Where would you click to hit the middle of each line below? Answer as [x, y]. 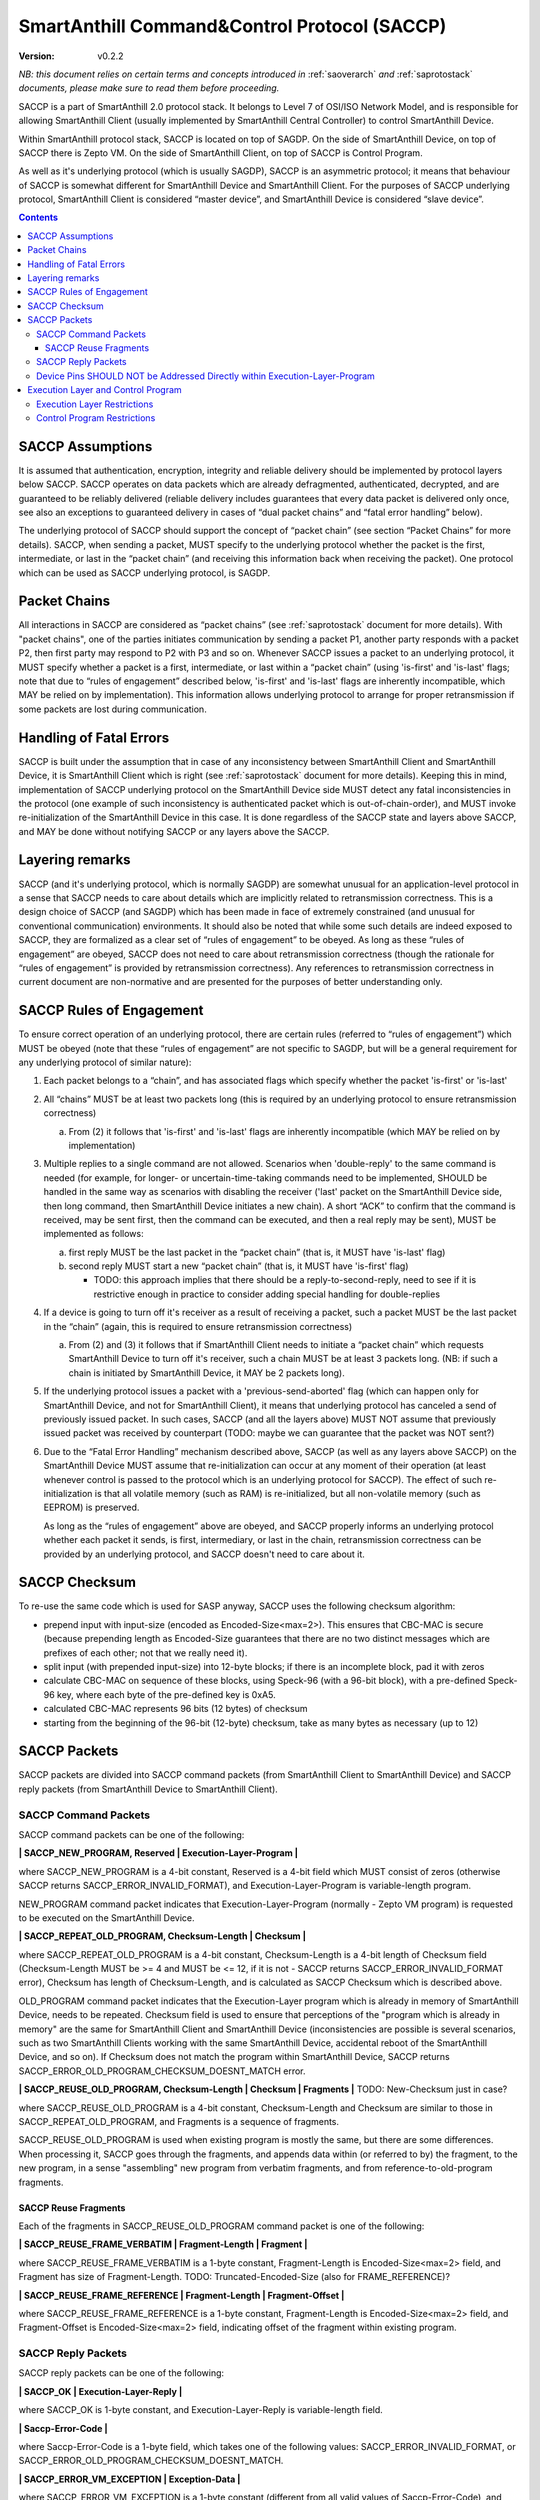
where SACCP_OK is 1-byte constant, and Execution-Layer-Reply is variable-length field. [201, 2410]
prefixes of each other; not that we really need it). [145, 1652]
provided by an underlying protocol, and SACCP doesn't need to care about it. [204, 1554]
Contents [38, 217]
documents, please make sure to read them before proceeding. [149, 88]
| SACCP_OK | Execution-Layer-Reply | [100, 2391]
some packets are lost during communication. [112, 709]
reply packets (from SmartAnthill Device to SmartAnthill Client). [148, 1789]
